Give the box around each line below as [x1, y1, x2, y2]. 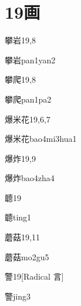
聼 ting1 [5, 211, 32, 223]
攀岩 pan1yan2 [5, 53, 56, 66]
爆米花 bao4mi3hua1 [5, 132, 77, 145]
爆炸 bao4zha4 [5, 172, 55, 184]
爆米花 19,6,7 [5, 113, 50, 125]
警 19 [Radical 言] [5, 270, 64, 283]
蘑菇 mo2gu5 [5, 250, 49, 263]
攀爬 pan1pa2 [5, 93, 52, 105]
